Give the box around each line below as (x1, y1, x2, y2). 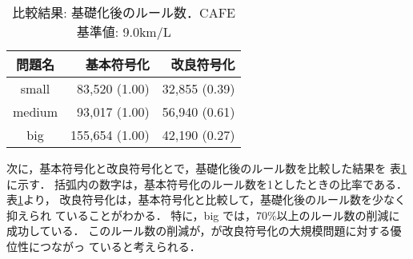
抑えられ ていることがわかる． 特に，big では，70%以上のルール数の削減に (6, 206, 400, 223)
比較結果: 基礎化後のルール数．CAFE (12, 3, 236, 22)
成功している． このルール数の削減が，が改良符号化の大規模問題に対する (6, 222, 391, 239)
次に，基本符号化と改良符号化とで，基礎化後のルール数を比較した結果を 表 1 (6, 160, 407, 176)
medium (13, 102, 58, 121)
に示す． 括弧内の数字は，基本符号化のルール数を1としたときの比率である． (6, 175, 407, 192)
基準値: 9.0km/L (76, 22, 171, 41)
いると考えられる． (99, 237, 201, 254)
